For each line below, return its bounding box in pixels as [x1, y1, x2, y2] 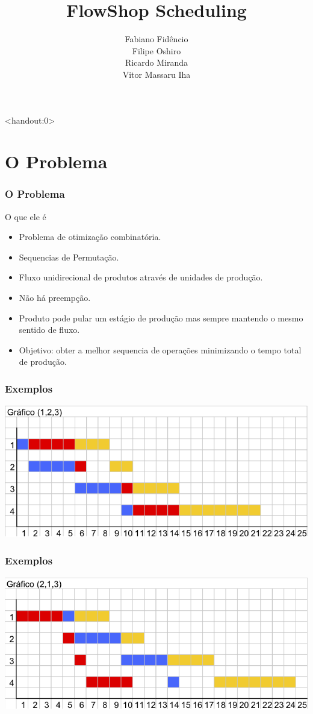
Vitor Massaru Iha [122, 68, 191, 80]
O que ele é [5, 210, 46, 223]
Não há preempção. [19, 291, 91, 304]
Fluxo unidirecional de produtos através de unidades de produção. [19, 271, 263, 283]
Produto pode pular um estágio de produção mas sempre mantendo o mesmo [19, 311, 303, 324]
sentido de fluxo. [19, 323, 80, 336]
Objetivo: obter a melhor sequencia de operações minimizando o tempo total [19, 343, 302, 356]
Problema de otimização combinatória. [19, 230, 161, 243]
